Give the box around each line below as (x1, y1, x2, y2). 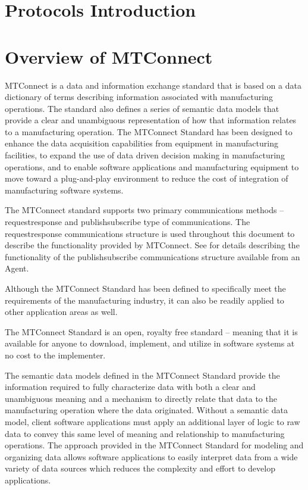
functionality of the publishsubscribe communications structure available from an (5, 250, 300, 263)
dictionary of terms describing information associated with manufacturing (5, 90, 273, 103)
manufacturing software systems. (5, 183, 124, 196)
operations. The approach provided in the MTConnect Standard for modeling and (5, 439, 304, 451)
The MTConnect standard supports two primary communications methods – (5, 204, 284, 216)
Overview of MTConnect (5, 44, 213, 68)
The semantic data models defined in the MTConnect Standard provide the (5, 369, 280, 381)
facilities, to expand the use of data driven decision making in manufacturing (5, 149, 285, 161)
